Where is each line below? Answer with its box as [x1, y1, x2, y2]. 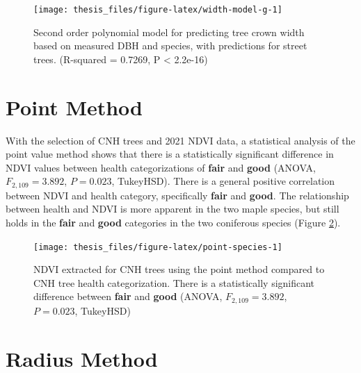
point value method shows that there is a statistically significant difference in [6, 147, 334, 161]
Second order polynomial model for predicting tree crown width [33, 24, 305, 39]
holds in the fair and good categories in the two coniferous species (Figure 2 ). [6, 215, 341, 229]
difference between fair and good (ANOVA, [33, 289, 223, 304]
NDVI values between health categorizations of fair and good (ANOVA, [6, 160, 316, 174]
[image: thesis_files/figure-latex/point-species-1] [33, 242, 282, 252]
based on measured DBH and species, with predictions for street [33, 38, 307, 53]
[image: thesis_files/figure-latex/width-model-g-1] [33, 5, 282, 15]
